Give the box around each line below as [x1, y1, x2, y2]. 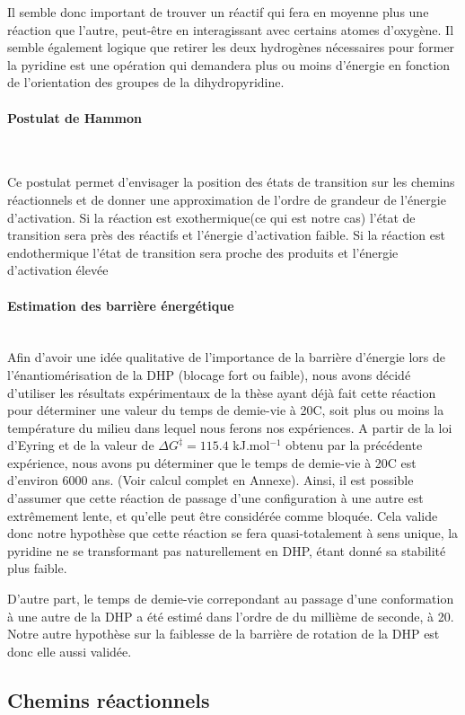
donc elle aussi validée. [7, 641, 132, 660]
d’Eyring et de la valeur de [7, 436, 154, 455]
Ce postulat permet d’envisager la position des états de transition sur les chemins [7, 172, 455, 191]
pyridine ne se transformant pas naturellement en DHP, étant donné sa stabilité [7, 541, 446, 560]
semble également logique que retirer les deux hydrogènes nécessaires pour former [7, 38, 455, 57]
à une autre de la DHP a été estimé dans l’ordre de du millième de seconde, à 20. [7, 606, 454, 625]
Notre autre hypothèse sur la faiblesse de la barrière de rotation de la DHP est [7, 624, 440, 643]
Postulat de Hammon [7, 108, 143, 127]
